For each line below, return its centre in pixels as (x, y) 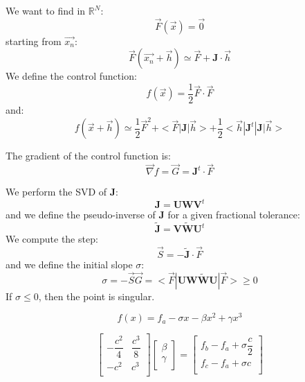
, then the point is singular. (96, 296)
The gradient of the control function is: (88, 156)
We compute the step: (52, 239)
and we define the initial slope (69, 264)
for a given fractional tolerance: (234, 215)
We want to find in (46, 10)
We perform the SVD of (56, 192)
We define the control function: (71, 76)
